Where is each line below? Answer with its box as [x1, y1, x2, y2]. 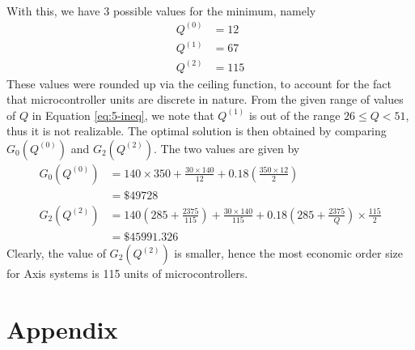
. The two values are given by [154, 139, 300, 156]
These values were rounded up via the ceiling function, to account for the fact [6, 75, 392, 92]
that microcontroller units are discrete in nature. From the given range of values [6, 91, 404, 108]
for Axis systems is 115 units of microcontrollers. [6, 265, 248, 282]
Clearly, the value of [6, 245, 106, 262]
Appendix [6, 312, 118, 345]
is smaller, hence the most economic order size [174, 245, 404, 262]
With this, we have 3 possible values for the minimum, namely [6, 2, 316, 19]
